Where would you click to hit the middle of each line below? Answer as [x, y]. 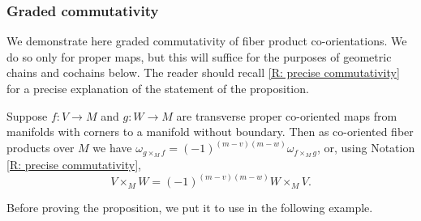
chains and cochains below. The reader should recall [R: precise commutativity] [203, 72]
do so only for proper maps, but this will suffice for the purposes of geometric [199, 56]
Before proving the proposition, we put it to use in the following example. [190, 208]
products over [41, 148]
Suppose [27, 115]
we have [112, 148]
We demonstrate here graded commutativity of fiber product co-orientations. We [207, 41]
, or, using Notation [366, 148]
